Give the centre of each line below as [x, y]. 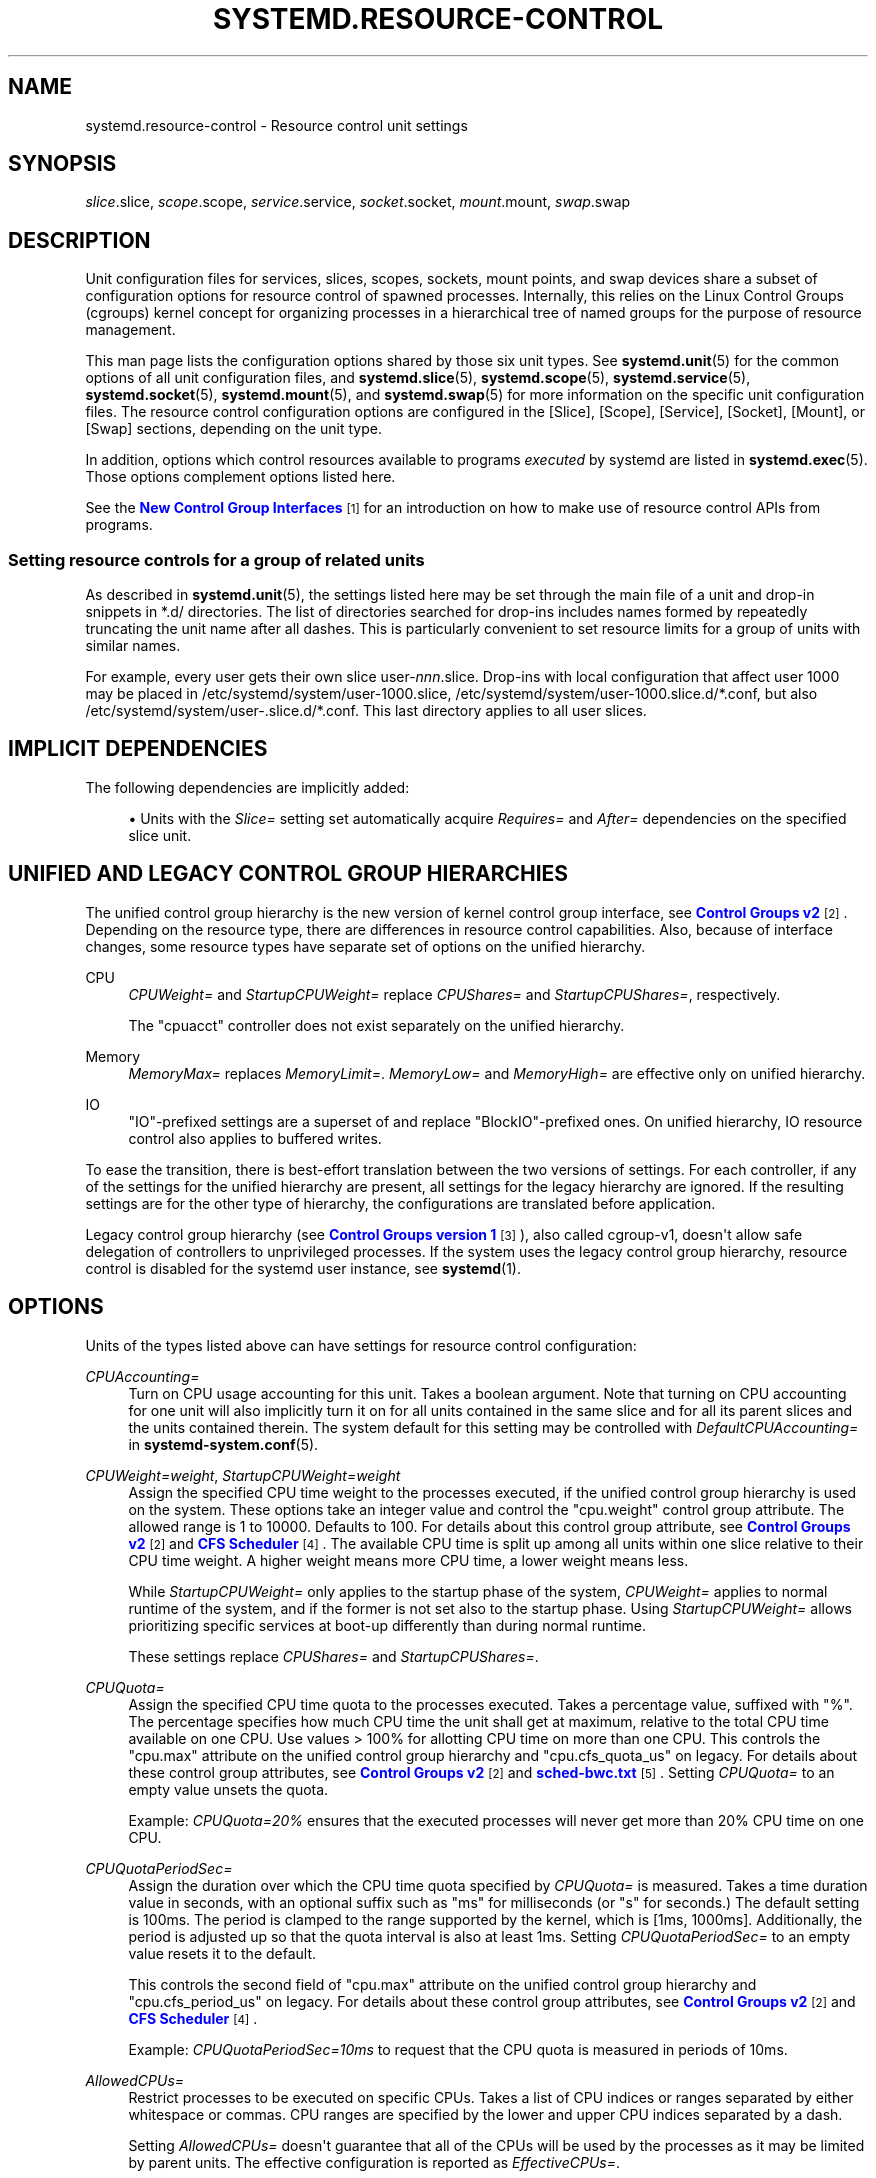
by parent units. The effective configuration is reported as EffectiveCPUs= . [374, 2162]
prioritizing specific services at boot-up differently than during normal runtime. [387, 1625]
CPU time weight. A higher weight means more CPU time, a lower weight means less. [408, 1560]
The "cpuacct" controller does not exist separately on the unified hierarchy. [376, 1025]
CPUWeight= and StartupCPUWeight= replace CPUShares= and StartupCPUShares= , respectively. [454, 994]
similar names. [133, 646]
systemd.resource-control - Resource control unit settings [276, 125]
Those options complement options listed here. [240, 477]
